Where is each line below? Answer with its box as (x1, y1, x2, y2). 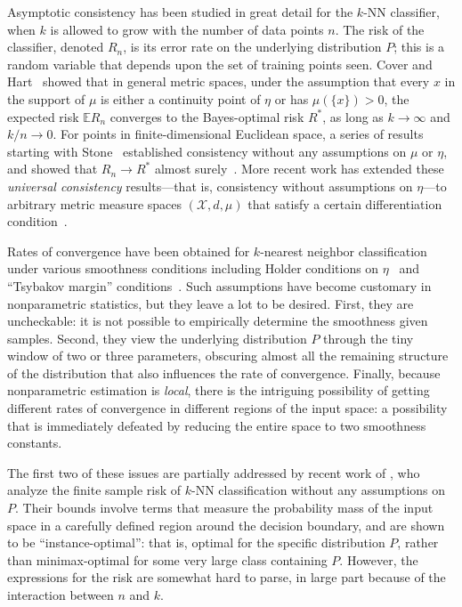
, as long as (322, 107, 384, 125)
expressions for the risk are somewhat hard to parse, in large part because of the (7, 568, 446, 587)
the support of (7, 89, 85, 108)
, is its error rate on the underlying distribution (123, 37, 382, 56)
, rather (397, 533, 439, 552)
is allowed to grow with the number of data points (50, 20, 324, 38)
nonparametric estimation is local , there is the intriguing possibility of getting (7, 381, 430, 400)
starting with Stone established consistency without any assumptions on (7, 142, 407, 160)
